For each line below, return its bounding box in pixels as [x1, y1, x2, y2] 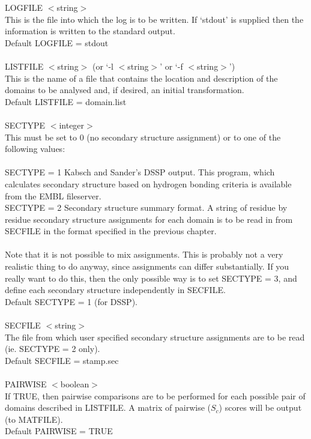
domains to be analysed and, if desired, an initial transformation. [5, 83, 244, 96]
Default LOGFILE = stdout [5, 36, 109, 49]
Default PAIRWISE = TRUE [5, 425, 113, 437]
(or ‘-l [92, 59, 114, 72]
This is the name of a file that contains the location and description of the [5, 71, 278, 84]
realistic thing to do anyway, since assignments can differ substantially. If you [5, 260, 289, 273]
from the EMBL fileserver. [5, 189, 101, 202]
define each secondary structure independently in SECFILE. [5, 283, 226, 296]
